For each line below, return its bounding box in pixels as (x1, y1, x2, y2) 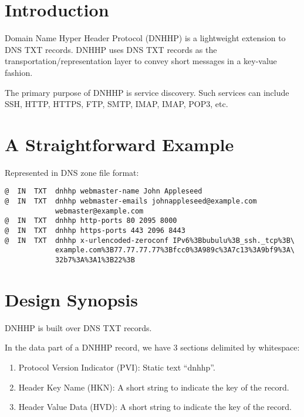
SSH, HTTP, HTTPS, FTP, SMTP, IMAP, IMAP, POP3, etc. (5, 98, 228, 110)
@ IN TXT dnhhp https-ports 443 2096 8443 (5, 226, 185, 235)
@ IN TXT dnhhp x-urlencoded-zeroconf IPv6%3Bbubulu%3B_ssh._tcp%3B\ (5, 236, 295, 245)
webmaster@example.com (55, 206, 144, 215)
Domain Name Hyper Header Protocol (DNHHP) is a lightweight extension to (5, 32, 286, 44)
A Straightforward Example (5, 132, 234, 156)
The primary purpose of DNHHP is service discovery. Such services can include (5, 86, 289, 98)
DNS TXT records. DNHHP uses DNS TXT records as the (5, 43, 217, 55)
